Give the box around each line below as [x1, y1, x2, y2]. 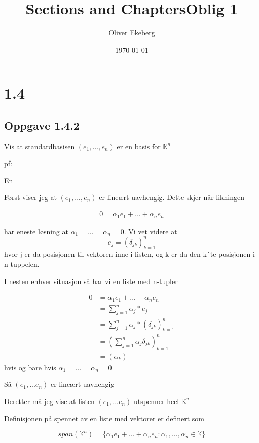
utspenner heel [134, 395, 179, 406]
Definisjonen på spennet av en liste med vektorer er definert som [4, 413, 204, 423]
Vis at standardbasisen [4, 141, 75, 151]
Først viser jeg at [4, 192, 57, 203]
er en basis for [117, 141, 161, 151]
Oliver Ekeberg [108, 27, 155, 38]
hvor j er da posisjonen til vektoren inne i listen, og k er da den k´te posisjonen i [4, 249, 255, 259]
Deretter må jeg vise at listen [4, 395, 95, 406]
